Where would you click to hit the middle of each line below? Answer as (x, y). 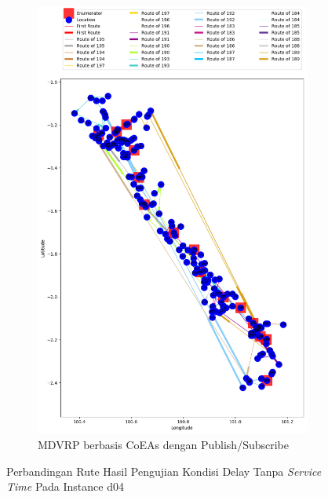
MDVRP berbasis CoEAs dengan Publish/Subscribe (163, 445)
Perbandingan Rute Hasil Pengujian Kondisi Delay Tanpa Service (164, 471)
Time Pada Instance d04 (65, 486)
